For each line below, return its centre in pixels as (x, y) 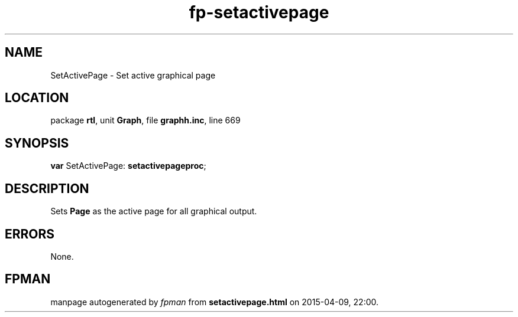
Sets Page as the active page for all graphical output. (154, 211)
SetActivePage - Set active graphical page (133, 75)
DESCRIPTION (47, 188)
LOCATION (37, 98)
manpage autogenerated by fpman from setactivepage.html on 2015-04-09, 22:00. (215, 302)
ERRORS (30, 234)
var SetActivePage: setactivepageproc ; (128, 166)
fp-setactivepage (259, 12)
